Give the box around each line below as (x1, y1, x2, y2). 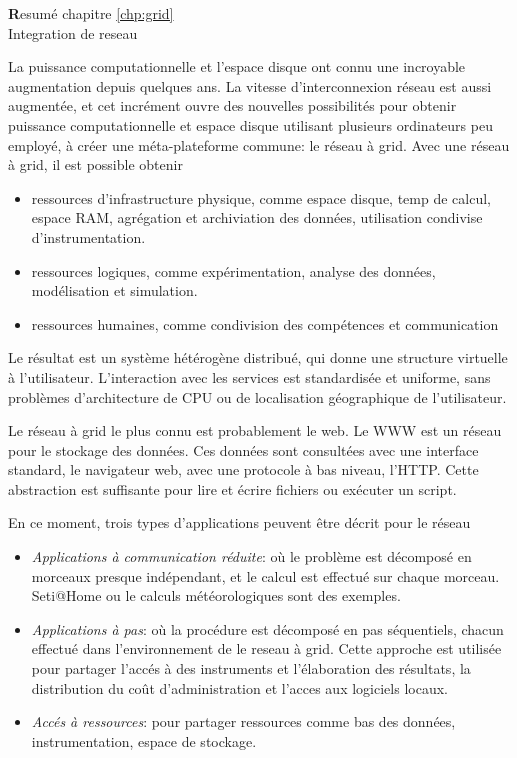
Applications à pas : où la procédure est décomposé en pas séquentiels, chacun (31, 618, 504, 639)
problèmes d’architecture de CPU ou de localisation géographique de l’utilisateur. (8, 386, 507, 407)
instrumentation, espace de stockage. (31, 730, 257, 751)
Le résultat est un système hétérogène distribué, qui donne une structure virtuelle (8, 347, 508, 368)
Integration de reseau (8, 22, 138, 43)
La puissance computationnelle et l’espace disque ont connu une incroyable (8, 56, 466, 77)
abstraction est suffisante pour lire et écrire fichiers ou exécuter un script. (8, 478, 457, 499)
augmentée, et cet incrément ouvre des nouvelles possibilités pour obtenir (8, 95, 457, 116)
